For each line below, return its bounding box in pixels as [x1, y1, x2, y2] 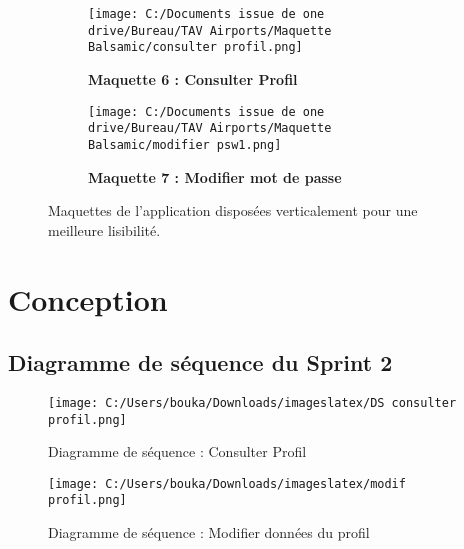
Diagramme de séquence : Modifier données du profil [48, 522, 370, 543]
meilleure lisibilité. [48, 219, 161, 240]
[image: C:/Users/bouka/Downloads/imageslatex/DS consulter [48, 395, 457, 410]
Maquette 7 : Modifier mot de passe [88, 166, 342, 187]
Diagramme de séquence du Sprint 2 [8, 347, 393, 378]
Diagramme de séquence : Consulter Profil [48, 441, 307, 462]
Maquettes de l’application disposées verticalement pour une [48, 200, 418, 221]
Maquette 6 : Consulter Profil [88, 68, 298, 89]
